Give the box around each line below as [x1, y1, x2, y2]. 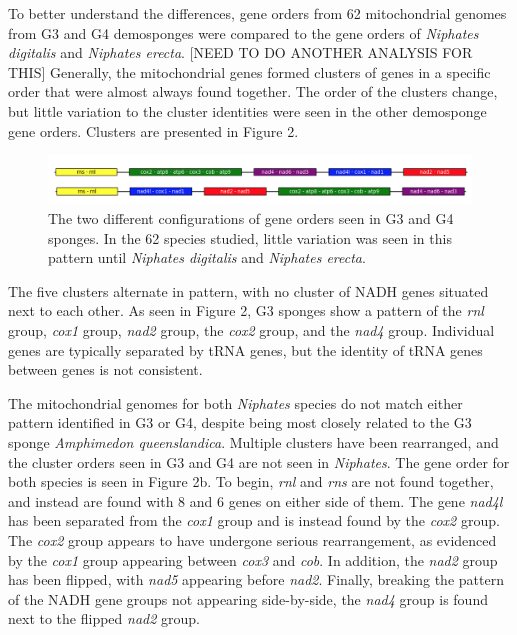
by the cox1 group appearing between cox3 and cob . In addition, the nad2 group [8, 549, 498, 570]
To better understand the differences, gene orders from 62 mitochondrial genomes [8, 3, 507, 23]
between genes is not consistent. [8, 359, 203, 380]
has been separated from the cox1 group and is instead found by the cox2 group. [8, 510, 500, 531]
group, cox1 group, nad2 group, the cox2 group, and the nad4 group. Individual [8, 319, 495, 340]
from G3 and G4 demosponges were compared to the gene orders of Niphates [8, 22, 479, 43]
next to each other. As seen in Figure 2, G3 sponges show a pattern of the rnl [8, 300, 484, 321]
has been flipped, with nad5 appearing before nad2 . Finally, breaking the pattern [8, 569, 504, 590]
